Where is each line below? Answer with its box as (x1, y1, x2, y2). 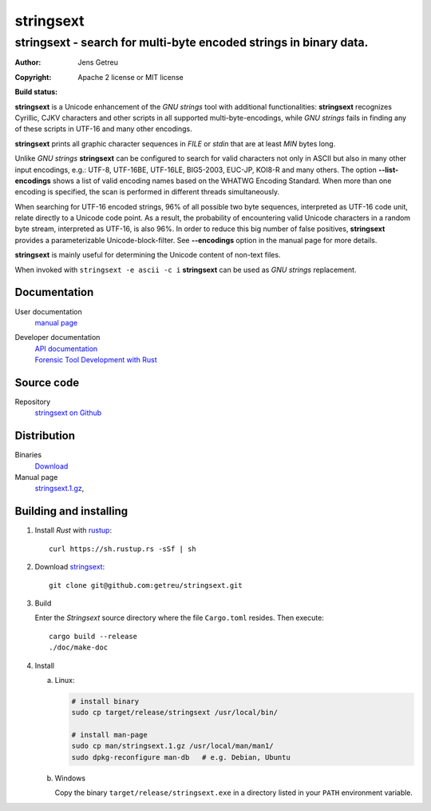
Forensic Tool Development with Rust (34, 355, 157, 365)
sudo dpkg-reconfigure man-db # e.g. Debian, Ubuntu (71, 753, 291, 761)
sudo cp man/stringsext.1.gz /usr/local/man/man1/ (71, 741, 275, 751)
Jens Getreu (77, 58, 119, 67)
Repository (14, 397, 51, 407)
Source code (14, 376, 80, 390)
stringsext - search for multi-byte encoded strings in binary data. (14, 35, 369, 50)
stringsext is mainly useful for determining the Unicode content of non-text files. (14, 250, 281, 260)
